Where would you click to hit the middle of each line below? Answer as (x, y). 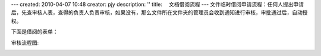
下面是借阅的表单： (34, 32)
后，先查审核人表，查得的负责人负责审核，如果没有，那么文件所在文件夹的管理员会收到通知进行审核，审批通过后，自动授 (159, 12)
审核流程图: (25, 42)
